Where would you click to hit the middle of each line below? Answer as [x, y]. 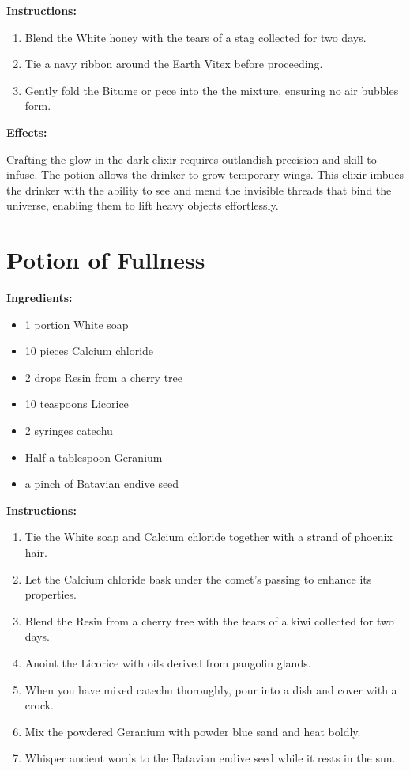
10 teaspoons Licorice [77, 404]
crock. [39, 705]
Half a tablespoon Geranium [94, 457]
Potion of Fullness [106, 260]
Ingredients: [39, 298]
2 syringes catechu [69, 431]
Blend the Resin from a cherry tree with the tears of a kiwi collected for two [209, 620]
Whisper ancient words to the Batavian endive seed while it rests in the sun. [210, 758]
